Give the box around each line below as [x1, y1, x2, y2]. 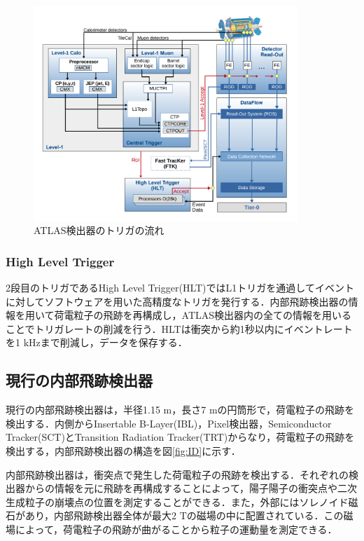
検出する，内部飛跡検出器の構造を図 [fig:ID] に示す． [6, 444, 241, 458]
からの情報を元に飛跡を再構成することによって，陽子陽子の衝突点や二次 [24, 481, 357, 495]
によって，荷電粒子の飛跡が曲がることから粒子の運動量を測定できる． [15, 522, 337, 537]
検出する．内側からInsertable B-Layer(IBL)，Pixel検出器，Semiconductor [6, 416, 332, 430]
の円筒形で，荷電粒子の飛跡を [217, 402, 355, 417]
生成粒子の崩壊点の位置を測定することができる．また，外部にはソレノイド [6, 494, 349, 509]
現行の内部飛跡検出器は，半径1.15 [6, 402, 160, 417]
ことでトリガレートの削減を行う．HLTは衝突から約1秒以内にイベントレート [6, 321, 353, 336]
